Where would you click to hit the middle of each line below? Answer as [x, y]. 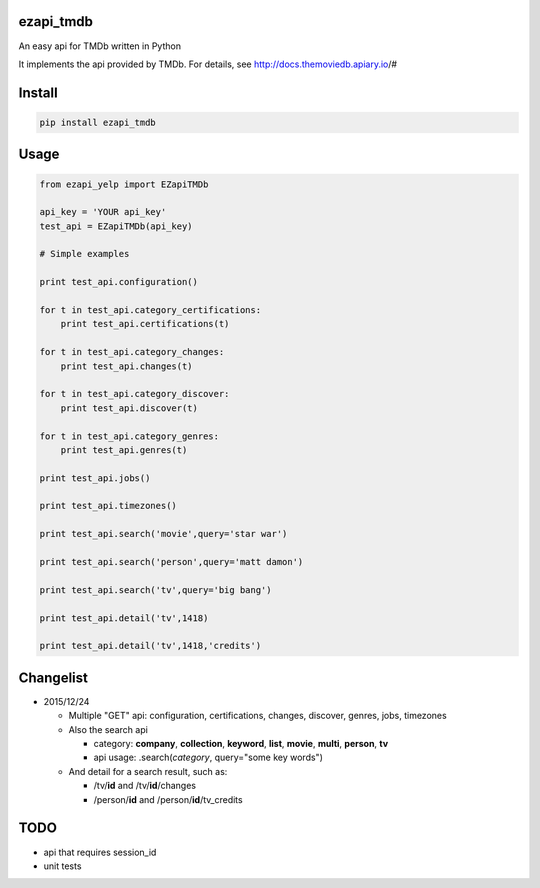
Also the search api [108, 729]
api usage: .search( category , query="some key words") [208, 757]
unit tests [62, 866]
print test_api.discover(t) [129, 408]
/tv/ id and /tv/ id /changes [145, 786]
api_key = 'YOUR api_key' [103, 212]
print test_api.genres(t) [124, 449]
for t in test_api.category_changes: [132, 352]
